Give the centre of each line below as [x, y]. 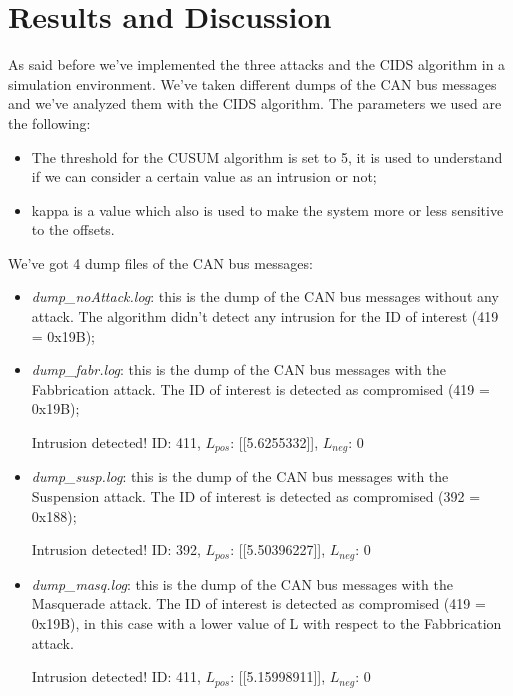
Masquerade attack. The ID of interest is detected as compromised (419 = [258, 603]
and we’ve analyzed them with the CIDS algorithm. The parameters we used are [255, 103]
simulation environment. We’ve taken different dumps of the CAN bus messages [252, 83]
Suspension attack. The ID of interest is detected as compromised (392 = [256, 496]
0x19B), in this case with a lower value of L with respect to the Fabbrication [266, 622]
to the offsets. [73, 229]
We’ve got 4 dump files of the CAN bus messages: [160, 262]
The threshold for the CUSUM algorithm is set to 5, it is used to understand [267, 156]
